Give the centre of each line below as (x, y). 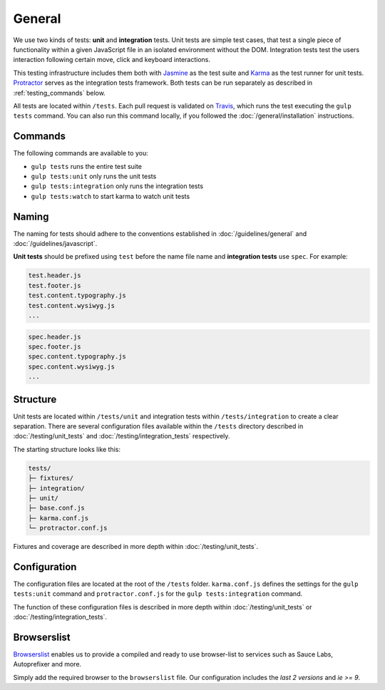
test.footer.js (55, 285)
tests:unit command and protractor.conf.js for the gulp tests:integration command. (158, 594)
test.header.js (55, 276)
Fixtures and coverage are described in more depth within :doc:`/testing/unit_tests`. (136, 547)
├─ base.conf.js (57, 508)
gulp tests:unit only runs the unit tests (94, 176)
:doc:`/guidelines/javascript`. (55, 244)
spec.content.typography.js (77, 357)
